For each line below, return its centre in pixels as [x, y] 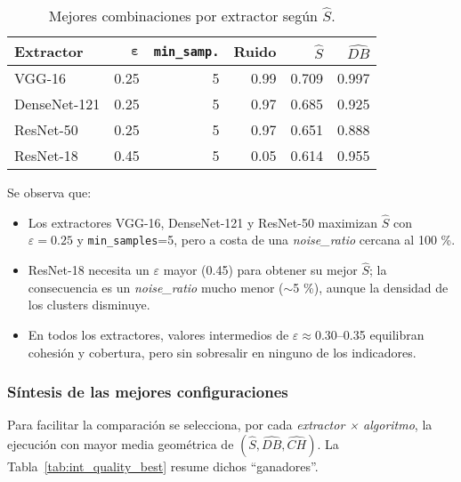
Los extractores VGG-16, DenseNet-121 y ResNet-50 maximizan [203, 222]
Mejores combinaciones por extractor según [183, 16]
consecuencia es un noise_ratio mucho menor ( [156, 287]
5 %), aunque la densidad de [371, 287]
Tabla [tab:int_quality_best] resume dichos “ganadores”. [163, 466]
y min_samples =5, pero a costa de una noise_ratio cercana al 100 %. [266, 240]
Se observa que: [49, 192]
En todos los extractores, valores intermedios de [158, 335]
